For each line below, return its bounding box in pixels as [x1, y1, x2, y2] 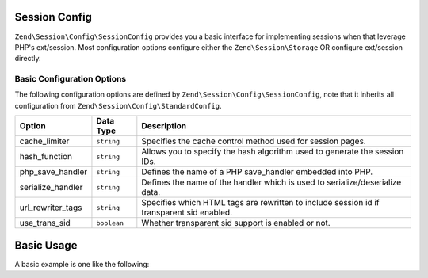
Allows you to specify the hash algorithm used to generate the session [141, 147, 404, 158]
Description [141, 120, 187, 131]
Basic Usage [14, 238, 78, 252]
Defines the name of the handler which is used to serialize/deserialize [141, 177, 402, 188]
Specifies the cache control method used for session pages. [141, 135, 366, 147]
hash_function [19, 151, 73, 162]
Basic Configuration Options [14, 74, 127, 85]
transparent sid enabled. [141, 207, 233, 218]
